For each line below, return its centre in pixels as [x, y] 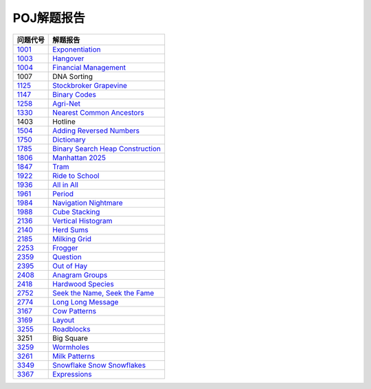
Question [67, 256]
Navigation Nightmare [88, 203]
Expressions [72, 374]
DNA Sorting [72, 76]
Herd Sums [70, 230]
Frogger [65, 247]
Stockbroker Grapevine [90, 85]
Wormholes [71, 347]
